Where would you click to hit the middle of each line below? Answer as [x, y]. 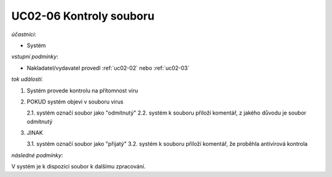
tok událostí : [27, 79]
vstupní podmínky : [35, 57]
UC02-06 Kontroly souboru [83, 16]
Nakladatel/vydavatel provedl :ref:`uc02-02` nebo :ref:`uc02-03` [108, 68]
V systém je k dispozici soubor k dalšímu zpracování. [78, 167]
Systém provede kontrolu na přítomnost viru [82, 90]
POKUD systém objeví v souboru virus [75, 102]
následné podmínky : [37, 155]
